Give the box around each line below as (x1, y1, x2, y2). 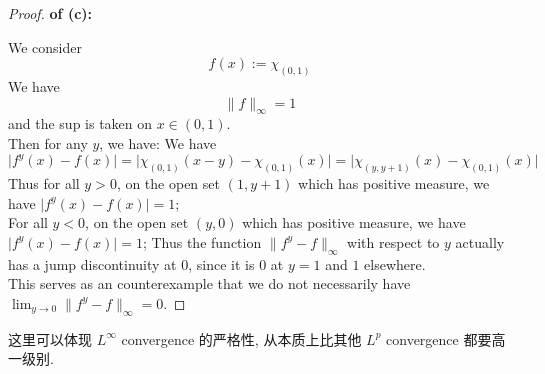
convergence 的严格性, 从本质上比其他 (121, 328, 362, 349)
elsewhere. (364, 253, 426, 274)
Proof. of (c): (8, 3, 93, 23)
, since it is (188, 253, 255, 274)
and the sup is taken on (8, 113, 153, 134)
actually (455, 231, 505, 252)
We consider (8, 36, 83, 57)
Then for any (8, 133, 88, 154)
